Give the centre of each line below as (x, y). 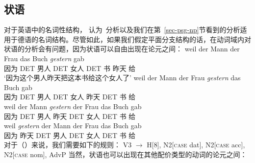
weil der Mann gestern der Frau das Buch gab (73, 106)
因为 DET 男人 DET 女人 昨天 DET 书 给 (70, 97)
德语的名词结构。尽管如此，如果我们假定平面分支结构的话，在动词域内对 (134, 39)
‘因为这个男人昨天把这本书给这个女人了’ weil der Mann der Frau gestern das (122, 78)
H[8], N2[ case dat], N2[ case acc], (196, 145)
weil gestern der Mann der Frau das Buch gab (73, 126)
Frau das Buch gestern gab (44, 58)
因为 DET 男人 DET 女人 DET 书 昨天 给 (70, 68)
